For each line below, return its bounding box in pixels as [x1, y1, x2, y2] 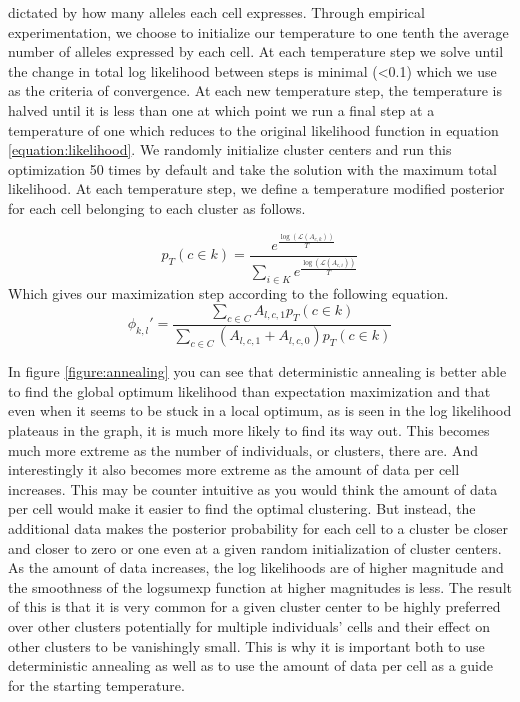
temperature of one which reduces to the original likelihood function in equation [8, 119, 499, 140]
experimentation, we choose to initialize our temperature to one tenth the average [8, 21, 509, 42]
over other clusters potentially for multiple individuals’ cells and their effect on [8, 616, 490, 636]
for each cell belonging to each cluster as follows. [8, 197, 306, 218]
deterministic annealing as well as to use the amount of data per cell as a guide [8, 655, 493, 676]
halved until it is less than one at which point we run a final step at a [8, 99, 435, 120]
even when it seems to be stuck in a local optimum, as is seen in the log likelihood [8, 400, 512, 421]
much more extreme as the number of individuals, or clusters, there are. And [8, 439, 478, 460]
